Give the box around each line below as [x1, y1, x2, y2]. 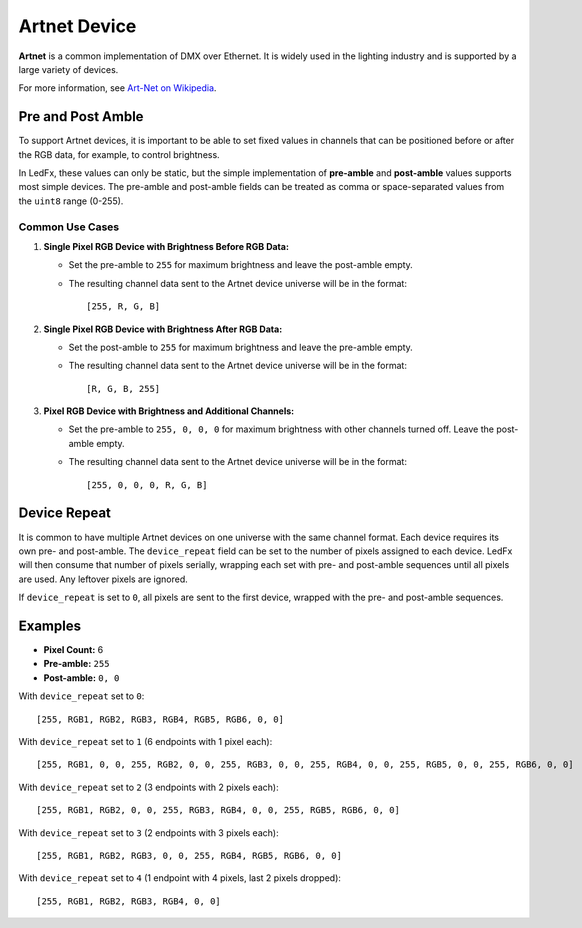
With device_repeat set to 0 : [18, 690, 145, 702]
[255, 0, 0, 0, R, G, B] [86, 479, 208, 490]
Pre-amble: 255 [43, 658, 110, 670]
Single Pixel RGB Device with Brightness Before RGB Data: [43, 240, 290, 252]
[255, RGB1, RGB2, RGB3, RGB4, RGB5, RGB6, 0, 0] [36, 713, 285, 725]
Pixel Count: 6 [43, 644, 104, 655]
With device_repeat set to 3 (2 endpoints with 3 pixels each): [18, 826, 279, 839]
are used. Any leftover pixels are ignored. [18, 573, 189, 585]
